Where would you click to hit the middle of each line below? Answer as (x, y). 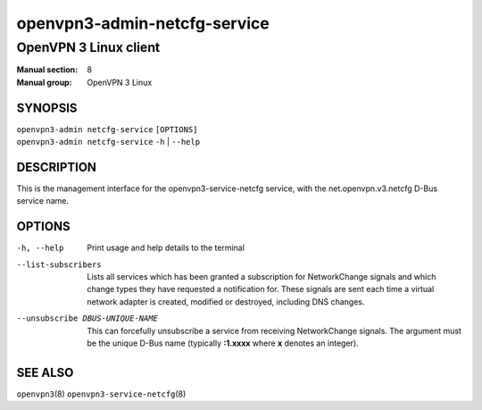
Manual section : (47, 70)
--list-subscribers (59, 264)
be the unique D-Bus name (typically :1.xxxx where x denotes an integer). (223, 343)
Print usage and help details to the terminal (166, 248)
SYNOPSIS (47, 108)
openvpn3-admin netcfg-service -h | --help (108, 142)
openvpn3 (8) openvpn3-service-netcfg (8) (101, 394)
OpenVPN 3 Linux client (88, 47)
